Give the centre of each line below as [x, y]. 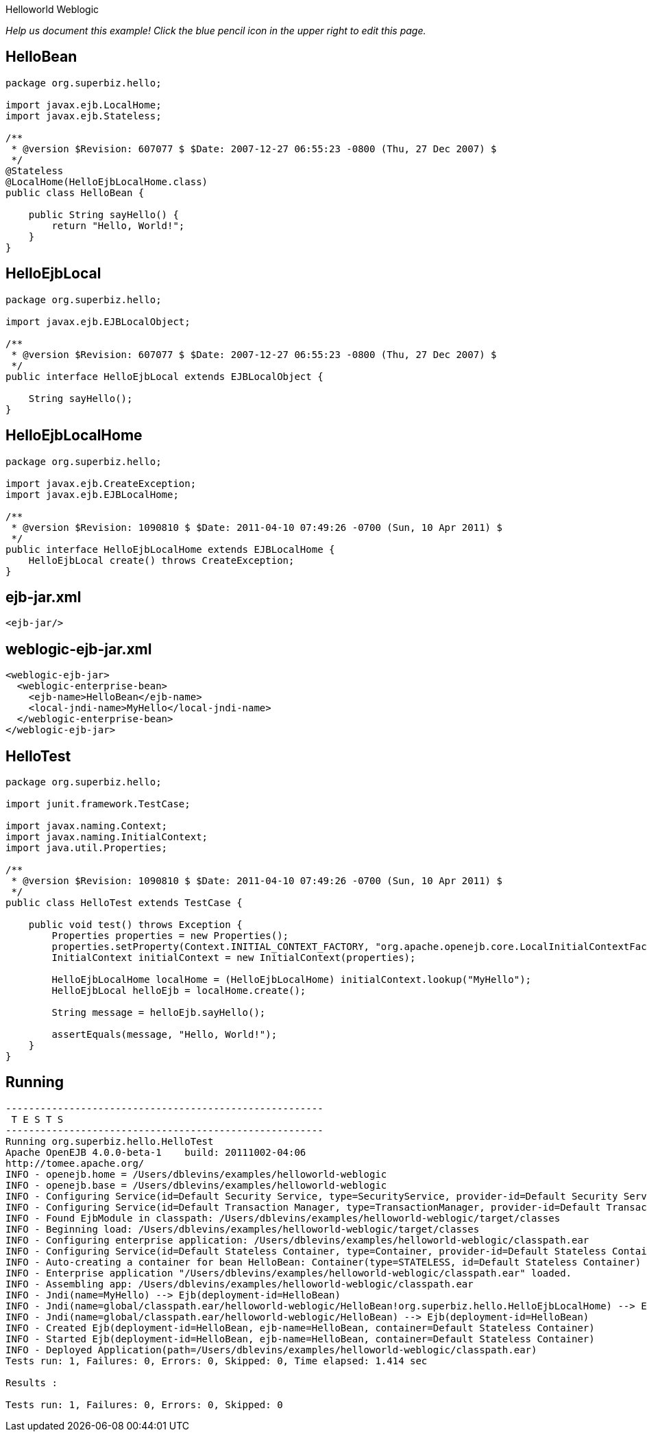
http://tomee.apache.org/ [75, 1163]
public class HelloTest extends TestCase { [124, 903]
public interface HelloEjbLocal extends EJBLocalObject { [164, 376]
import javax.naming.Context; [87, 826]
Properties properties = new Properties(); [170, 936]
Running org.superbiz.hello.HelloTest [110, 1141]
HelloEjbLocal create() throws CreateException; [161, 560]
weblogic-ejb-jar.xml [79, 649]
